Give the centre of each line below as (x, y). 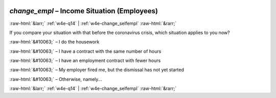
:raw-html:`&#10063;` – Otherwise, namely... (56, 79)
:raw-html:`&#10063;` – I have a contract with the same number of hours (85, 51)
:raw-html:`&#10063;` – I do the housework (54, 42)
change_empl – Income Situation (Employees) (84, 11)
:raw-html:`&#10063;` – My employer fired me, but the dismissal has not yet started (97, 70)
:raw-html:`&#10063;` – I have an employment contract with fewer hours (85, 60)
